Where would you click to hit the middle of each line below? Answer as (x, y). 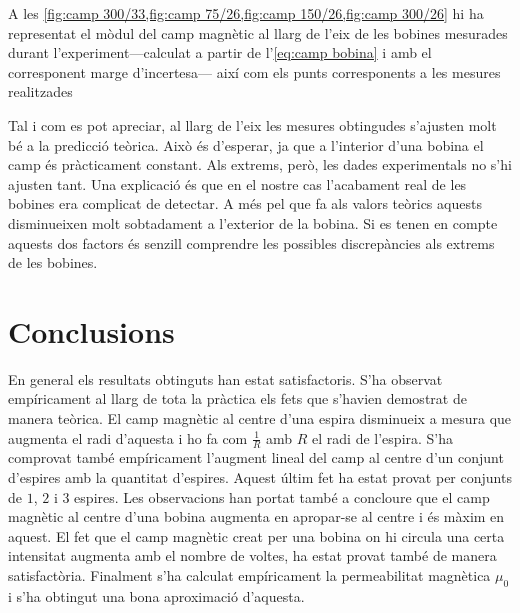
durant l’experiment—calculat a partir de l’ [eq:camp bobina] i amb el (220, 52)
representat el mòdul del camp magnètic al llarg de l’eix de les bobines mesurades (258, 32)
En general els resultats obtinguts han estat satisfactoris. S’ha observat (225, 378)
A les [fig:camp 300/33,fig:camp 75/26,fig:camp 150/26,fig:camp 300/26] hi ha (246, 13)
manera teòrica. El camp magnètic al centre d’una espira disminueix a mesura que (260, 418)
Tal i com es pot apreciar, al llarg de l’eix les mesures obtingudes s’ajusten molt (252, 124)
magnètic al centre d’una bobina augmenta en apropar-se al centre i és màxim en (256, 516)
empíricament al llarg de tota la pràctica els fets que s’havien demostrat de (237, 398)
